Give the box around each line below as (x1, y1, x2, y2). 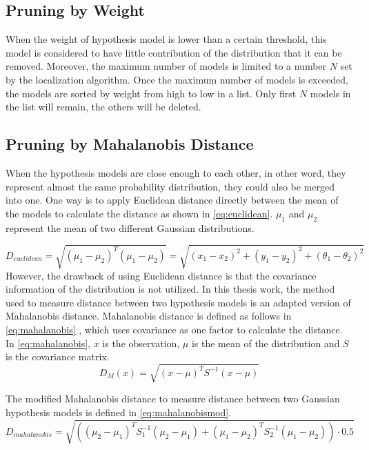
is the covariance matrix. (6, 349, 110, 364)
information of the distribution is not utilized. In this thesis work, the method (6, 282, 335, 296)
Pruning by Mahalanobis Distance (6, 133, 254, 155)
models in (310, 86, 351, 100)
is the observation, (102, 335, 180, 350)
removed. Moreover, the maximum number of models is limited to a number (6, 59, 327, 73)
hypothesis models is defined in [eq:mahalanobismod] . (6, 404, 232, 419)
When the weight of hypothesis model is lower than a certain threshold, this (6, 32, 327, 46)
